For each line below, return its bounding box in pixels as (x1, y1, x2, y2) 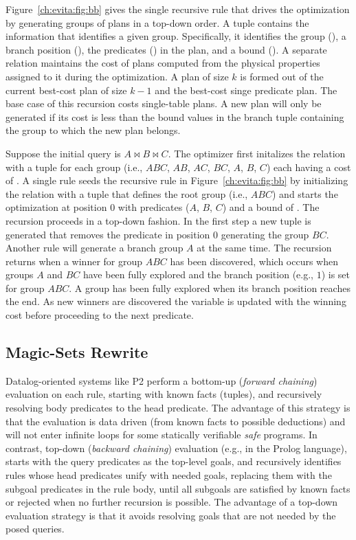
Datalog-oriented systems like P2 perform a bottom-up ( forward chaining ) (5, 373, 318, 387)
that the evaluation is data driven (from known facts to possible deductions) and (5, 414, 346, 428)
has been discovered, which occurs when (170, 254, 339, 268)
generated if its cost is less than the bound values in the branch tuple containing (5, 109, 344, 124)
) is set (321, 267, 351, 282)
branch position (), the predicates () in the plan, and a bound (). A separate (5, 42, 327, 56)
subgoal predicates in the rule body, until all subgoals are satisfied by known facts (5, 481, 351, 495)
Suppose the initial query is (5, 146, 121, 160)
